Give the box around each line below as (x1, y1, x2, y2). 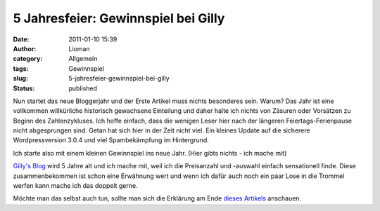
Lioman (68, 44, 91, 53)
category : (13, 55, 43, 63)
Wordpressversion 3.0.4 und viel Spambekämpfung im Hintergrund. (13, 136, 209, 144)
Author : (13, 44, 37, 53)
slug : (13, 74, 28, 83)
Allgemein (68, 55, 98, 63)
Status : (13, 84, 35, 93)
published (68, 84, 98, 93)
